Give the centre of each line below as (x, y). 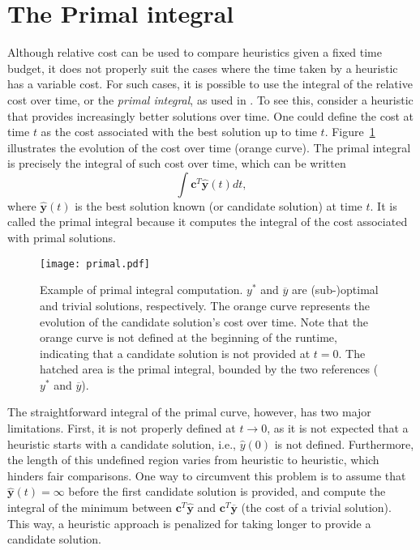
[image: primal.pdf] (95, 264)
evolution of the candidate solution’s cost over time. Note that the (204, 321)
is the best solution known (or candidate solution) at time (219, 205)
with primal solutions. (62, 238)
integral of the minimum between (90, 507)
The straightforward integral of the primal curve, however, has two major (189, 412)
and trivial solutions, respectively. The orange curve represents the (205, 305)
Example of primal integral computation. (141, 290)
